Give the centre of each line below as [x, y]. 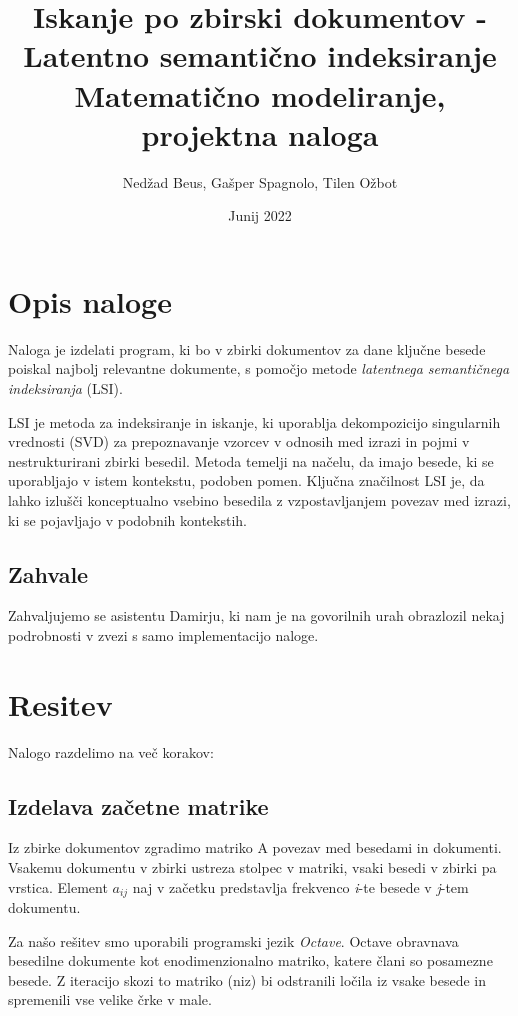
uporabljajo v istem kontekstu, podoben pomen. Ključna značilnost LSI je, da [246, 480]
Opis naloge [90, 300]
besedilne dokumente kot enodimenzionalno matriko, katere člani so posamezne [250, 960]
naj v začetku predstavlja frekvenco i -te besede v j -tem [300, 886]
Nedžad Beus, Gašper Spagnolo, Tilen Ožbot [260, 181]
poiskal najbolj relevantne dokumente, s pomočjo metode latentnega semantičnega [259, 368]
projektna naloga [260, 133]
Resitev [60, 703]
